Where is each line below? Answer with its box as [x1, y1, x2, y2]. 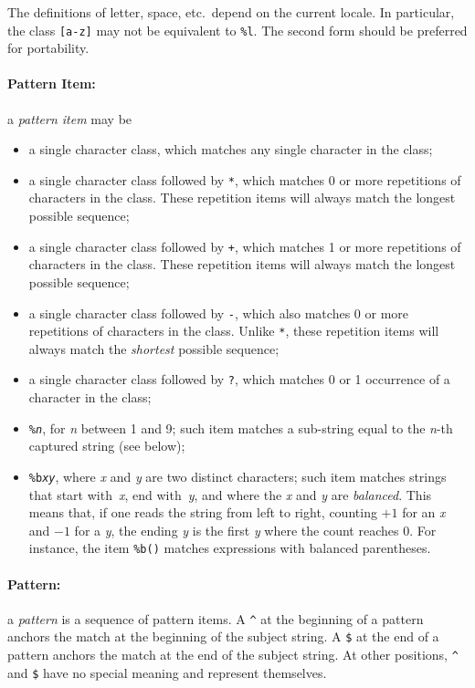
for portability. [7, 38, 90, 57]
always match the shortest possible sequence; [28, 339, 280, 358]
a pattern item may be [7, 109, 132, 128]
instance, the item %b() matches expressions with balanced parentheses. [28, 538, 431, 558]
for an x [402, 503, 446, 522]
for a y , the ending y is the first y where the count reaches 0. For [74, 520, 437, 539]
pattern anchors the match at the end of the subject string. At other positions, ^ [7, 645, 459, 664]
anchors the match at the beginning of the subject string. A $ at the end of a [7, 627, 439, 646]
